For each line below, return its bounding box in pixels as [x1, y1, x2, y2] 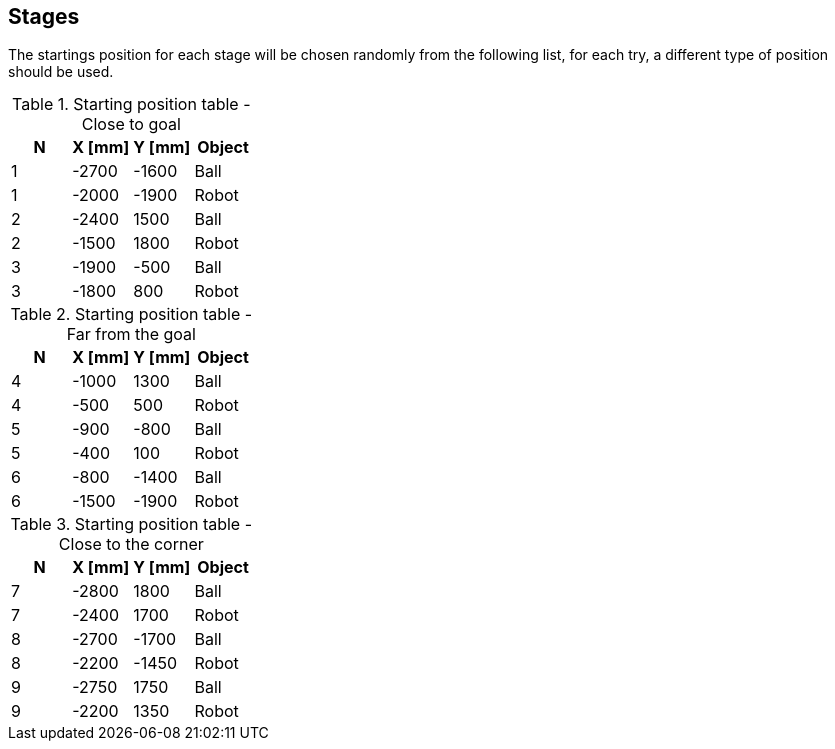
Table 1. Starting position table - [12, 94, 251, 115]
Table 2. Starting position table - [10, 304, 253, 325]
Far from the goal [66, 324, 196, 345]
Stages [8, 4, 80, 29]
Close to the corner [58, 534, 204, 555]
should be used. [8, 63, 114, 81]
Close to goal [81, 114, 181, 135]
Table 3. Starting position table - [10, 514, 253, 535]
